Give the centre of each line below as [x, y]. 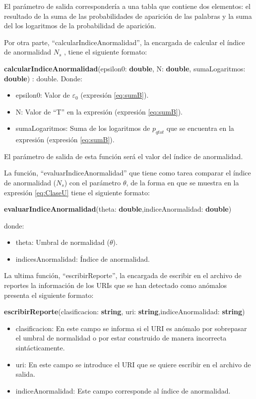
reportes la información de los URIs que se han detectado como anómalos [116, 285]
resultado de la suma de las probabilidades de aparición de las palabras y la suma [128, 16]
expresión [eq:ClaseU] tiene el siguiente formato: [77, 192]
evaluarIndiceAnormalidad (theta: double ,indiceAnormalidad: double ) [118, 209]
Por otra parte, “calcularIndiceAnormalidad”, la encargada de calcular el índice [125, 42]
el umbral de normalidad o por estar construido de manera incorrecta [121, 338]
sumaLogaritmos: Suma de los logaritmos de [83, 128]
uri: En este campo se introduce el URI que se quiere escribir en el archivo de [133, 364]
